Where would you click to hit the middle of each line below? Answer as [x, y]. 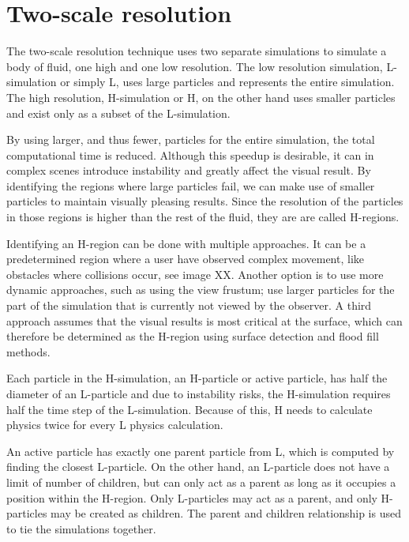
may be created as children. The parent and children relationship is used [226, 513]
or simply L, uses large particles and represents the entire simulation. [227, 82]
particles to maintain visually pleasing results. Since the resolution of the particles [205, 201]
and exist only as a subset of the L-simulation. [118, 113]
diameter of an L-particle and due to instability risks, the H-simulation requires [199, 393]
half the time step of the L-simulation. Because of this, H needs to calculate [189, 409]
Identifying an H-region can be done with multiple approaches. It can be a [186, 243]
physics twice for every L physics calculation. [115, 425]
